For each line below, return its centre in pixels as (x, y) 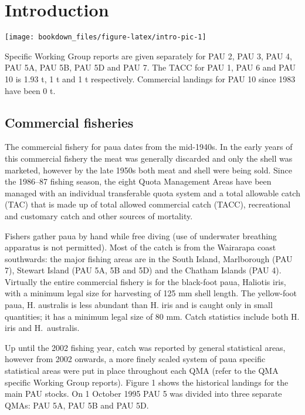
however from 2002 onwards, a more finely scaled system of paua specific (135, 359)
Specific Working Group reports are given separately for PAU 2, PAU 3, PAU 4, (148, 56)
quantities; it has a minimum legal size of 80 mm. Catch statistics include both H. (152, 316)
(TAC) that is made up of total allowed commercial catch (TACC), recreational (148, 204)
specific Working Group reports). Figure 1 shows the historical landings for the (147, 382)
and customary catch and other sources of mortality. (99, 215)
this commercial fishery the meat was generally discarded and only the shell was (149, 158)
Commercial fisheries (69, 122)
